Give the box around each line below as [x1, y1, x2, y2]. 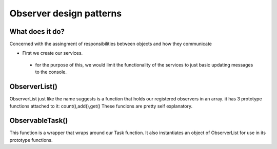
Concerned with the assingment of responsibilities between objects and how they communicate [9, 41, 212, 47]
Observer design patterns [9, 8, 122, 19]
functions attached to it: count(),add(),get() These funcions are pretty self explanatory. [9, 103, 193, 109]
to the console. [35, 69, 67, 75]
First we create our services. [22, 50, 83, 56]
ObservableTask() [9, 116, 68, 125]
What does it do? [9, 27, 65, 36]
